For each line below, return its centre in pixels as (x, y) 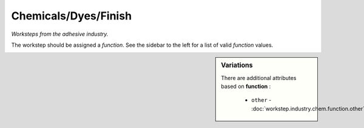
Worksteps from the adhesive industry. (60, 34)
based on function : (246, 86)
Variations (237, 66)
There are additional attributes (259, 78)
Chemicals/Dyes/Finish (72, 16)
